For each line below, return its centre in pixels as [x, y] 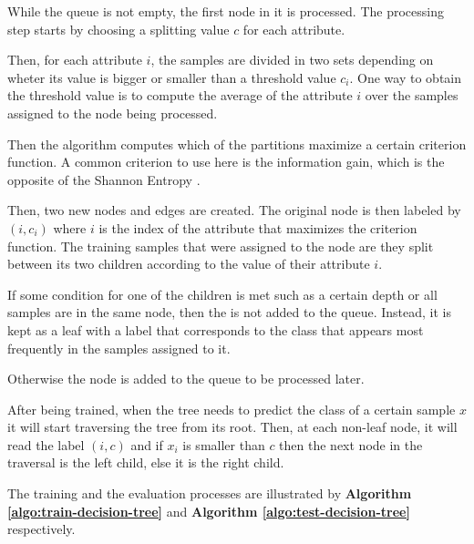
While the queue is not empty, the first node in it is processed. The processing [226, 11]
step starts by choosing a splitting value [118, 29]
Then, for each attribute [75, 60]
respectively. [41, 529]
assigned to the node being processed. [113, 113]
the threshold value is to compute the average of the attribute [180, 95]
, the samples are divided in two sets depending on [292, 60]
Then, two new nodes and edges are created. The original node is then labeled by [234, 210]
